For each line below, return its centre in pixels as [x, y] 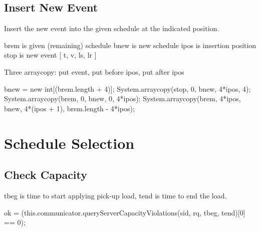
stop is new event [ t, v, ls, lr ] [50, 55]
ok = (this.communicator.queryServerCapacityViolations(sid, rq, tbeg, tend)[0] [125, 212]
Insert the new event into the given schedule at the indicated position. [112, 28]
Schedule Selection [69, 143]
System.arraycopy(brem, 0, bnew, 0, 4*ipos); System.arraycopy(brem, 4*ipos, [122, 98]
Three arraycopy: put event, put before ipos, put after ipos [94, 71]
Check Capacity [46, 175]
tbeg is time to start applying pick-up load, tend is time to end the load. [115, 195]
